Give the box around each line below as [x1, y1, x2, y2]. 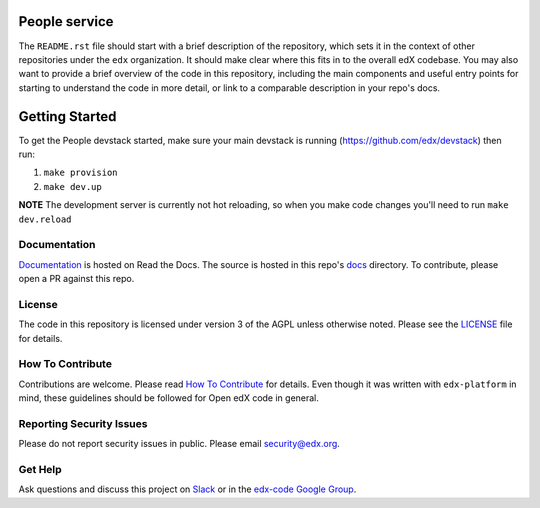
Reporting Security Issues [18, 416, 148, 430]
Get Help [18, 463, 62, 477]
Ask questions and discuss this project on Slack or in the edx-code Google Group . [18, 483, 357, 495]
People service [18, 13, 114, 30]
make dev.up [43, 181, 102, 192]
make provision [43, 167, 119, 179]
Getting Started [18, 108, 117, 125]
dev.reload [18, 213, 72, 225]
